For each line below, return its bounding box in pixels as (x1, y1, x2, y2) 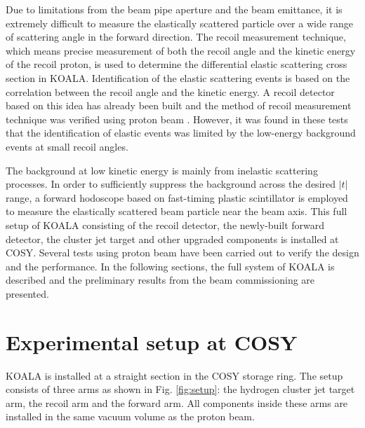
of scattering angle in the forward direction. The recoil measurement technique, (6, 29, 346, 44)
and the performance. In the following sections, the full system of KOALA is (6, 258, 335, 273)
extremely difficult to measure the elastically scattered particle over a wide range (6, 15, 354, 30)
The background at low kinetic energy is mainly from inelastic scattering (6, 163, 318, 177)
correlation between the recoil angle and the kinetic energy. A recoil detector (6, 84, 335, 99)
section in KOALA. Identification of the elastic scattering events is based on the (6, 70, 350, 85)
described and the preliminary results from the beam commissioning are (6, 272, 315, 287)
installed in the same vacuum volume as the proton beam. (6, 409, 255, 424)
